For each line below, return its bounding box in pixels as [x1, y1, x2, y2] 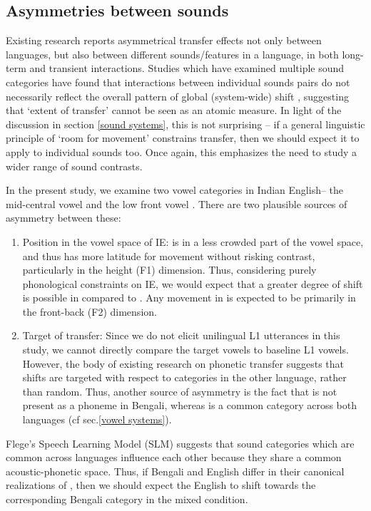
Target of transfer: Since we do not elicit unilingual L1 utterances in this [22, 328, 340, 343]
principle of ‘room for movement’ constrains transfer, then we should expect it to [6, 130, 360, 145]
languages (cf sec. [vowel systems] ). [22, 412, 172, 427]
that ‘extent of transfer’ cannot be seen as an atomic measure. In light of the [6, 103, 342, 118]
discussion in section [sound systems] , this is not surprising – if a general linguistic [6, 116, 365, 131]
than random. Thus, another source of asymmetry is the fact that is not [22, 383, 337, 398]
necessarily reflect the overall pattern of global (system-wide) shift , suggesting [6, 88, 349, 103]
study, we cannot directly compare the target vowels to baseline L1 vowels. [22, 342, 349, 357]
